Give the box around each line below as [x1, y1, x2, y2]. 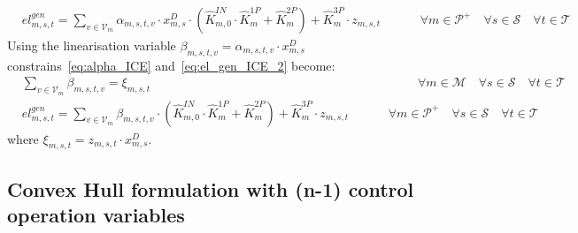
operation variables [7, 201, 185, 229]
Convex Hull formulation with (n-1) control [7, 175, 414, 202]
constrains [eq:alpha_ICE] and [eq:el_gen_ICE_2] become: [7, 56, 335, 74]
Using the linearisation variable [7, 36, 176, 55]
